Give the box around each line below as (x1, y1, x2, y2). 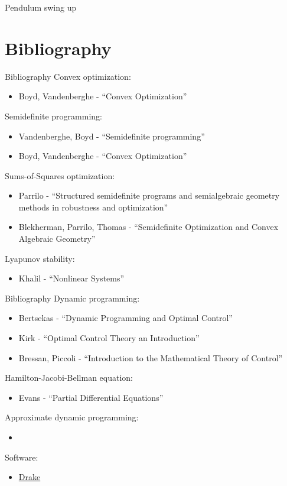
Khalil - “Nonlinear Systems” (18, 272, 125, 284)
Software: (5, 451, 38, 463)
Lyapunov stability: (5, 252, 75, 264)
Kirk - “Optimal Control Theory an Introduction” (18, 332, 200, 344)
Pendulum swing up (5, 1, 77, 13)
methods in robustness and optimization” (18, 200, 168, 213)
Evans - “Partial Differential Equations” (18, 391, 164, 403)
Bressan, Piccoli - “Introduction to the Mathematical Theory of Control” (18, 351, 283, 364)
